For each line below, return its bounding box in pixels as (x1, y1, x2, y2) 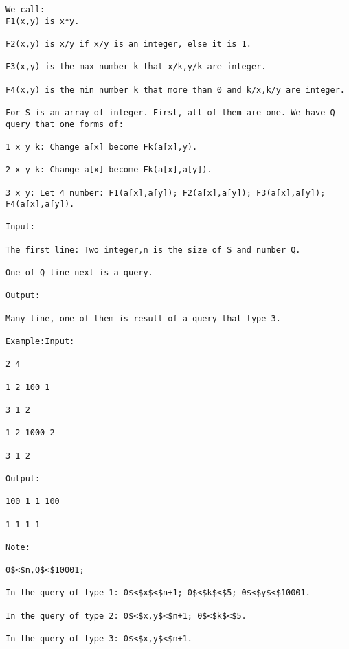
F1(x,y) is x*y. (5, 16, 80, 26)
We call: (5, 5, 45, 14)
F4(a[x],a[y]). (5, 199, 75, 209)
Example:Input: (5, 337, 75, 347)
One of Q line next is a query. (5, 268, 153, 278)
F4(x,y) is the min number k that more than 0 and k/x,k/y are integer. (5, 84, 345, 95)
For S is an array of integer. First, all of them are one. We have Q (5, 107, 335, 117)
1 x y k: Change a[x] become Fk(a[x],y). (5, 141, 198, 152)
